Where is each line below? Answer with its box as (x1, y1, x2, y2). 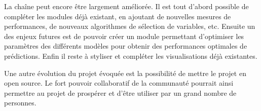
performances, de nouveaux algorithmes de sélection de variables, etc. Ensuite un (4, 21, 255, 31)
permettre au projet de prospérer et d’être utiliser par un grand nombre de (4, 87, 237, 98)
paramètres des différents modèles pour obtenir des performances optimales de (4, 41, 247, 51)
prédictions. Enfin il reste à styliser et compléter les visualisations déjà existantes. (4, 50, 257, 61)
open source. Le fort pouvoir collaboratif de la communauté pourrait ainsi (4, 78, 234, 88)
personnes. (4, 97, 36, 108)
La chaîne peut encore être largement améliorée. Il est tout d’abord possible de (4, 1, 249, 11)
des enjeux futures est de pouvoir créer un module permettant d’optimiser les (4, 30, 244, 41)
